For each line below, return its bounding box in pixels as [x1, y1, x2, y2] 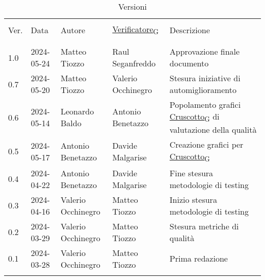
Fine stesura [169, 167, 214, 179]
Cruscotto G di [169, 110, 220, 124]
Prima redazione [169, 252, 228, 265]
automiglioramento [169, 84, 236, 96]
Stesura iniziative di [169, 72, 241, 84]
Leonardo [61, 105, 94, 118]
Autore [61, 24, 86, 36]
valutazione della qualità [169, 124, 257, 136]
